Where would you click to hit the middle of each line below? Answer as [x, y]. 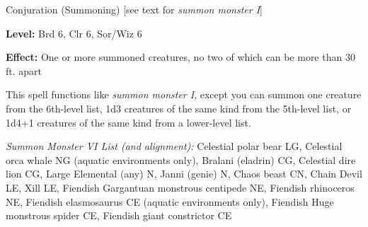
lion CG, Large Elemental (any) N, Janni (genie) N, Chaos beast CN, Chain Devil [184, 174]
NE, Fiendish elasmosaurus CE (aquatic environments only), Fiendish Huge [170, 201]
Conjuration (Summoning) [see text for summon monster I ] [134, 9]
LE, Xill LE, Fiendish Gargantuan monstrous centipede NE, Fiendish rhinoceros [180, 187]
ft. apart [24, 70]
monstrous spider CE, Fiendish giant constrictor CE [119, 215]
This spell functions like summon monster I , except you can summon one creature [184, 94]
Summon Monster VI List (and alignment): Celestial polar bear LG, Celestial [174, 146]
